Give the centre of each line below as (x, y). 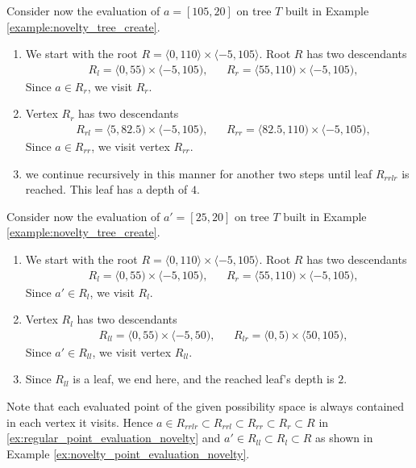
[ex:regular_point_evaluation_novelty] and (114, 438)
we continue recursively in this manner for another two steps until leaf (199, 173)
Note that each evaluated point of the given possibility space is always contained (206, 406)
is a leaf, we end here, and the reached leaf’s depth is (204, 379)
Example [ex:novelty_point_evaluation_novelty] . (128, 453)
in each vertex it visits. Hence (80, 422)
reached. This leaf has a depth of (106, 189)
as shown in (344, 438)
